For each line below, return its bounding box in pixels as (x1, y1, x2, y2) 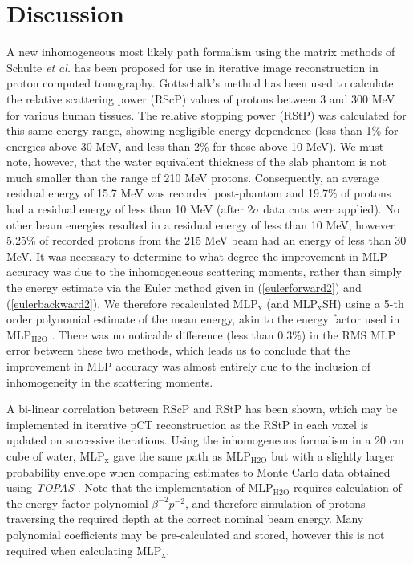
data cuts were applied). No (263, 201, 399, 217)
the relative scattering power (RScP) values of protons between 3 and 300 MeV (6, 90, 395, 107)
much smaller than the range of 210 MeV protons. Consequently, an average (6, 168, 379, 185)
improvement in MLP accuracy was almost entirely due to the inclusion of (6, 358, 371, 374)
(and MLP (266, 294, 318, 311)
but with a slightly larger (271, 447, 395, 464)
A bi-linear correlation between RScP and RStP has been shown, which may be (6, 400, 398, 417)
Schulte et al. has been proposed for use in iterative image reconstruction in (6, 59, 379, 75)
